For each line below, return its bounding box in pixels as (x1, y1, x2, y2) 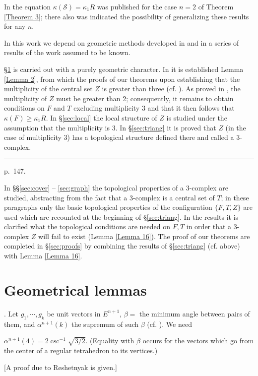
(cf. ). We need (147, 318, 192, 329)
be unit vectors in (47, 308, 101, 318)
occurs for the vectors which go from (142, 335, 254, 346)
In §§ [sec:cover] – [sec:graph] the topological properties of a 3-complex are (4, 182, 228, 192)
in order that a (186, 221, 232, 232)
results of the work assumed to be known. (4, 47, 130, 58)
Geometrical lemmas (4, 279, 147, 300)
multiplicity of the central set (4, 83, 93, 94)
